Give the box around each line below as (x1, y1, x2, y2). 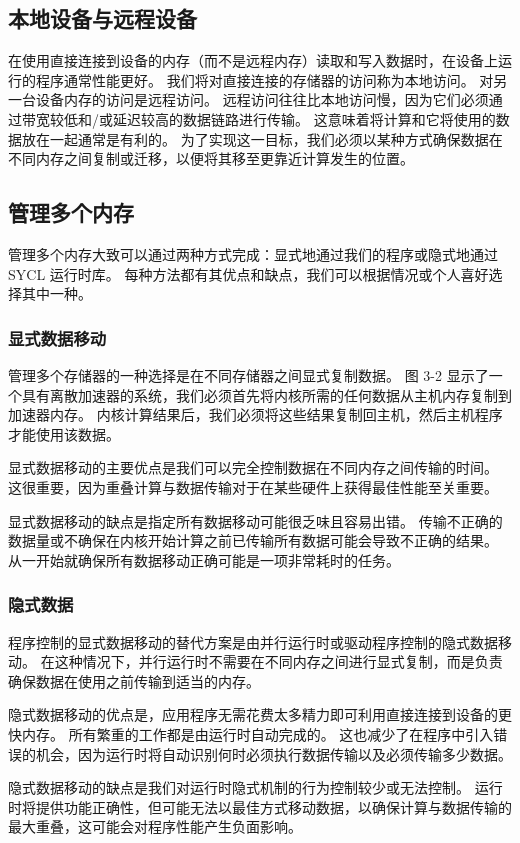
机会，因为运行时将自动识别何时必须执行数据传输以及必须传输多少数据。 (35, 743, 512, 764)
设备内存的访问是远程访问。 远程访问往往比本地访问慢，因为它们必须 (35, 89, 489, 110)
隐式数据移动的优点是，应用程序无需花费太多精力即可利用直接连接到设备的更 (8, 704, 512, 725)
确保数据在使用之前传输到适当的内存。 (8, 670, 260, 691)
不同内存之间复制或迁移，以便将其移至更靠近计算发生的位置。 (8, 148, 414, 169)
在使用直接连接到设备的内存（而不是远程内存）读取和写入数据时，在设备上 (8, 50, 498, 71)
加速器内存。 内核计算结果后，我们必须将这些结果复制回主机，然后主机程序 (8, 404, 503, 425)
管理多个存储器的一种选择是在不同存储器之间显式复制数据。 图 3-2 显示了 (8, 364, 489, 385)
